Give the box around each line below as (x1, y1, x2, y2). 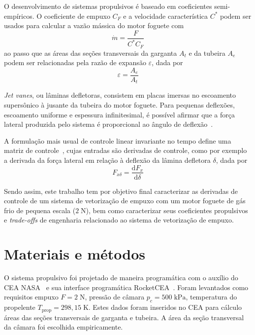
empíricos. (4, 10, 34, 21)
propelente (4, 302, 35, 312)
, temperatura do (186, 292, 237, 302)
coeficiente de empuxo (44, 10, 110, 21)
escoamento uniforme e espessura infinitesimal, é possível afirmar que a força (4, 109, 235, 119)
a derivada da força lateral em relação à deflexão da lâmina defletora (4, 154, 211, 165)
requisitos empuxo (4, 292, 59, 302)
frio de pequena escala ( (4, 205, 76, 215)
